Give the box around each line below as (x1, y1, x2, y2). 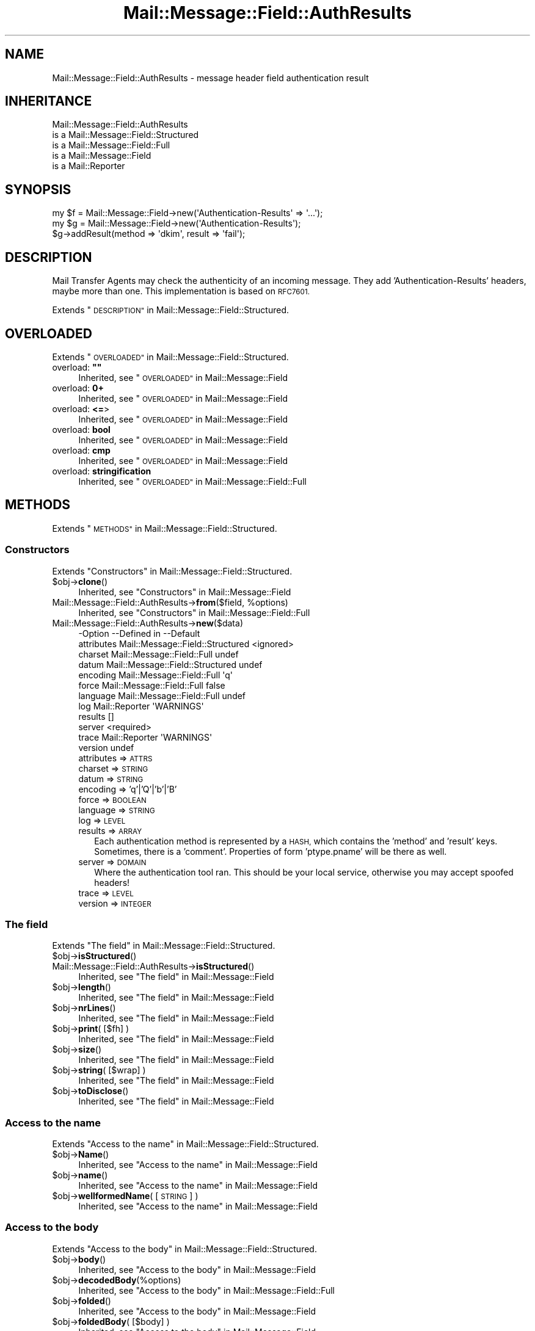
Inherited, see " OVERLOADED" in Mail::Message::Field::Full (78, 476, 307, 487)
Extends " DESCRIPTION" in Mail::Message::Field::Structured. (52, 305, 289, 316)
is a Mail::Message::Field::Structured (52, 129, 199, 140)
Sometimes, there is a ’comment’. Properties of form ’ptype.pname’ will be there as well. (94, 846, 447, 857)
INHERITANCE (5, 93, 92, 109)
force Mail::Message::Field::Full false (78, 680, 225, 691)
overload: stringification (52, 465, 151, 476)
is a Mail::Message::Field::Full (52, 140, 170, 151)
